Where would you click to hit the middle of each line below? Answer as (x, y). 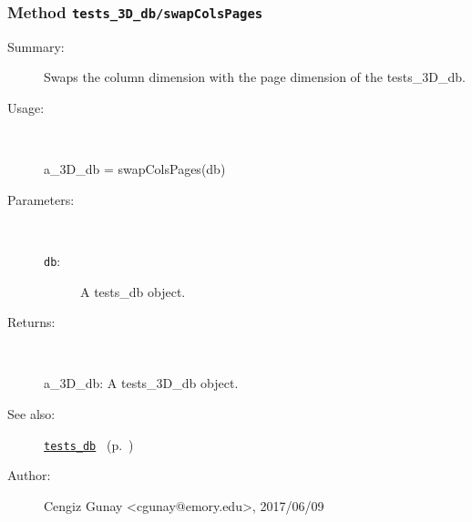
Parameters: (41, 199)
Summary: (36, 46)
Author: (29, 475)
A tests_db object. (133, 291)
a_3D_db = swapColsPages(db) (135, 169)
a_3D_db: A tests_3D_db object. (141, 383)
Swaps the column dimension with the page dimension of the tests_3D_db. (255, 77)
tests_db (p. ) (89, 444)
